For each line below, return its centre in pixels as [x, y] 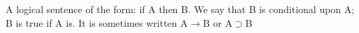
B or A [218, 24]
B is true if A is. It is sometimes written [91, 22]
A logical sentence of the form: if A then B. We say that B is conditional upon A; [180, 9]
